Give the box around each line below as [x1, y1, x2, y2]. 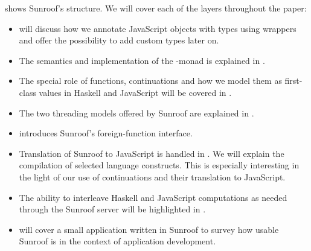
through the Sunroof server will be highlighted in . [19, 203, 206, 215]
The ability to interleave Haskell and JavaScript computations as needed [19, 191, 287, 203]
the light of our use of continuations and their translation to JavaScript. [19, 170, 286, 183]
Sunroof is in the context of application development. [19, 235, 216, 247]
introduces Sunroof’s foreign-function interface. [19, 127, 193, 139]
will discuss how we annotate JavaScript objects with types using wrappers [19, 22, 297, 34]
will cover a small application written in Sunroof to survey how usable [19, 223, 279, 235]
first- [284, 74, 303, 87]
